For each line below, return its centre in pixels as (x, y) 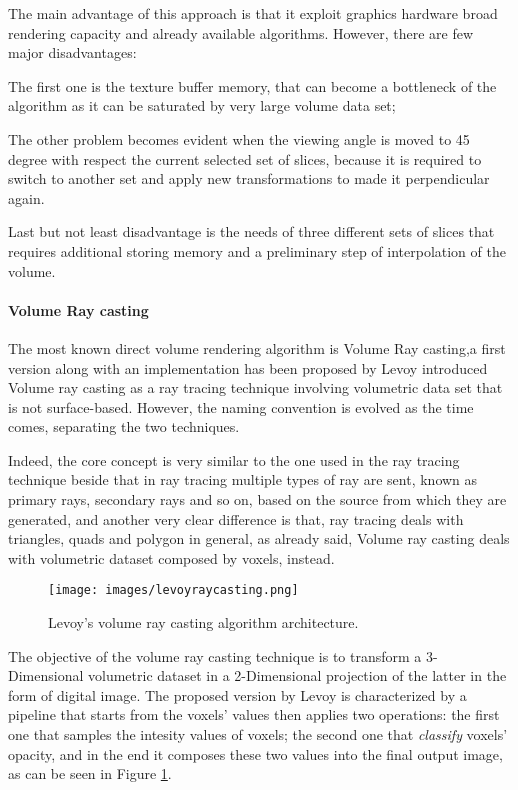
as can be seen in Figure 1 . (90, 773)
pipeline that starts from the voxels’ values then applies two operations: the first (254, 714)
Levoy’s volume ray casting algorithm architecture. (203, 622)
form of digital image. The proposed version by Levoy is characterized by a (237, 694)
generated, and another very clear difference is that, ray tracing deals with (236, 518)
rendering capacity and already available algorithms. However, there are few (241, 32)
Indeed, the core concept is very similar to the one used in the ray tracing (234, 459)
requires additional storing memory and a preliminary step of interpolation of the (257, 250)
